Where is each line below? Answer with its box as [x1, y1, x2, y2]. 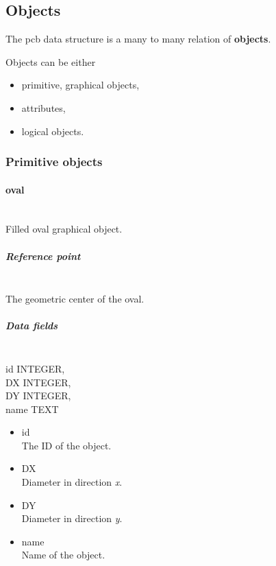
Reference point [5, 248, 81, 263]
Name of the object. [21, 547, 105, 562]
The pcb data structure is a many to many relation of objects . [5, 32, 271, 46]
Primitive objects [5, 153, 103, 170]
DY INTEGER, [5, 388, 71, 403]
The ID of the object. [21, 438, 112, 452]
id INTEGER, [5, 361, 65, 375]
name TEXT [5, 401, 59, 416]
